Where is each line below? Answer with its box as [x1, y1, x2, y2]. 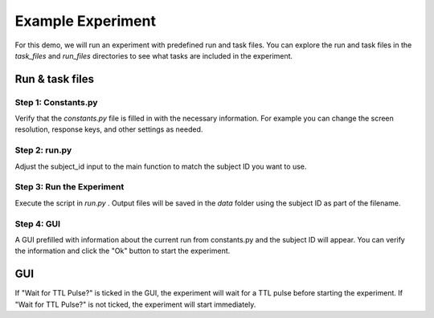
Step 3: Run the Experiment [14, 181, 125, 193]
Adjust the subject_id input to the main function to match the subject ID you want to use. [14, 161, 307, 171]
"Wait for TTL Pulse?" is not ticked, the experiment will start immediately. [14, 300, 256, 309]
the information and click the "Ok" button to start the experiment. [14, 246, 231, 256]
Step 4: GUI [14, 218, 60, 229]
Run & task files [14, 72, 95, 86]
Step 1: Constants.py [14, 96, 98, 108]
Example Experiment [14, 12, 157, 30]
